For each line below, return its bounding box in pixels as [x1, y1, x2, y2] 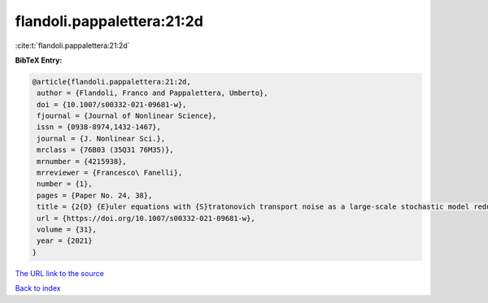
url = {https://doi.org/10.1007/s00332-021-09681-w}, [37, 214, 255, 223]
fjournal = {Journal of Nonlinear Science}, [37, 111, 217, 121]
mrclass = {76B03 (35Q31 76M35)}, [37, 145, 174, 154]
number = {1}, [37, 180, 93, 188]
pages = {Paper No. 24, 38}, [37, 191, 153, 200]
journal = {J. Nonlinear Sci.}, [37, 134, 166, 143]
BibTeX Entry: [15, 55, 63, 65]
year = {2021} [37, 236, 93, 245]
